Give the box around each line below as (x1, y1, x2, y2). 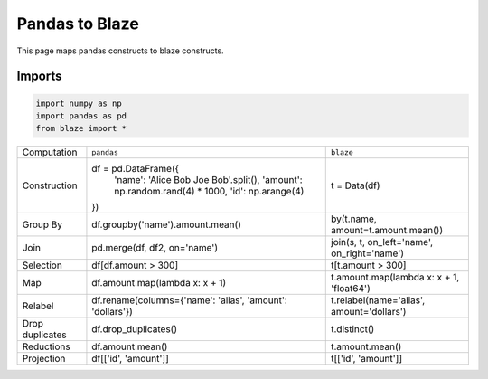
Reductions (22, 340, 71, 353)
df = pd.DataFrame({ (91, 163, 180, 175)
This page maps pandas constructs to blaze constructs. (16, 45, 225, 56)
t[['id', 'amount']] (331, 353, 402, 365)
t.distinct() (331, 323, 375, 336)
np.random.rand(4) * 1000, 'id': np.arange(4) (114, 185, 305, 198)
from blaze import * (35, 123, 127, 134)
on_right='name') (331, 247, 405, 260)
